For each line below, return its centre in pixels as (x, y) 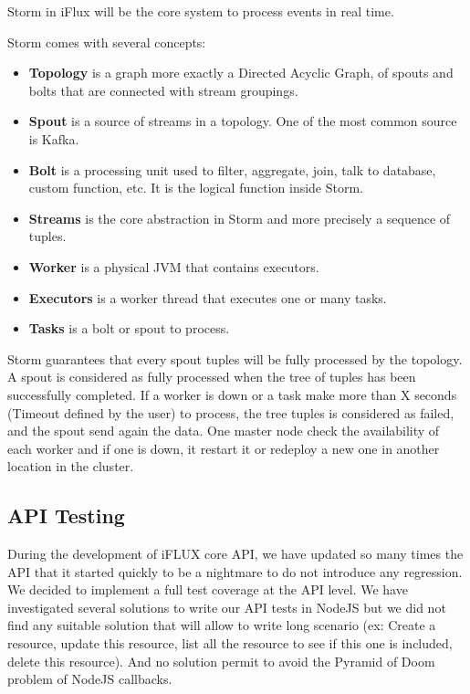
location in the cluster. (71, 466)
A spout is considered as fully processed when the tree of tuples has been (212, 377)
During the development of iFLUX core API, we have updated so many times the (235, 554)
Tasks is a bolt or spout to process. (129, 328)
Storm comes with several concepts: (107, 42)
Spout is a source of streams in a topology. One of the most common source (243, 121)
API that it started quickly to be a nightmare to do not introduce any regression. (235, 571)
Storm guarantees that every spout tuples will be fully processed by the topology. (235, 358)
